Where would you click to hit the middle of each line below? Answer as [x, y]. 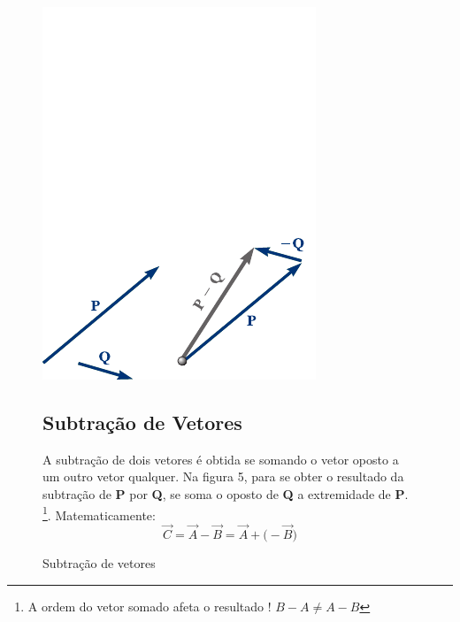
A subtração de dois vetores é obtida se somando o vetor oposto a [221, 459]
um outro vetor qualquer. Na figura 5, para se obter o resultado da [223, 476]
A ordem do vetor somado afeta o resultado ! [149, 606]
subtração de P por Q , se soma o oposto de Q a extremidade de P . [226, 493]
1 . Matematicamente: [99, 513]
